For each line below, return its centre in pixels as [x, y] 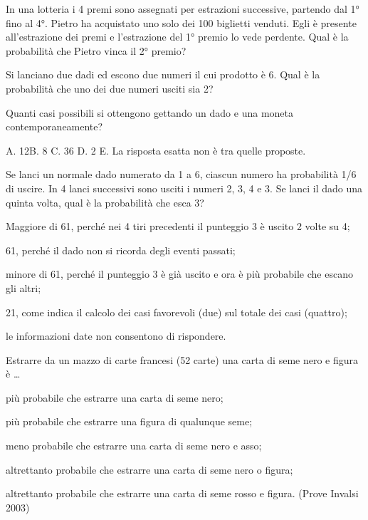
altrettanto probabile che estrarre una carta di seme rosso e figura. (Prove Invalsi [182, 493]
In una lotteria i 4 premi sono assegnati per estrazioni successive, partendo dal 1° [183, 9]
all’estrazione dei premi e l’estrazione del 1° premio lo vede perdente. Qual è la [177, 37]
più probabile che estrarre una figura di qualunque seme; [129, 421]
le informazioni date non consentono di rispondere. [116, 336]
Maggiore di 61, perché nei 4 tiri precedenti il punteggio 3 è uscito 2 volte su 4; [178, 226]
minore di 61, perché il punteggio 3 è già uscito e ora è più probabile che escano [179, 274]
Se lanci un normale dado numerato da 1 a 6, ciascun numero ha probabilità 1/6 [181, 174]
